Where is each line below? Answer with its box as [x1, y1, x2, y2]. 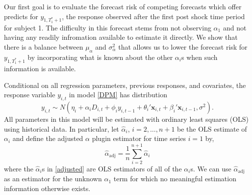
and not [223, 22, 247, 32]
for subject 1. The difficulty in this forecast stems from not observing [4, 22, 211, 32]
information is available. [4, 63, 76, 73]
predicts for [4, 11, 38, 21]
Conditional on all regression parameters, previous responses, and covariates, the [4, 80, 246, 90]
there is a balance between [4, 41, 83, 52]
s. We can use [190, 163, 231, 173]
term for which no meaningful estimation [113, 173, 236, 184]
